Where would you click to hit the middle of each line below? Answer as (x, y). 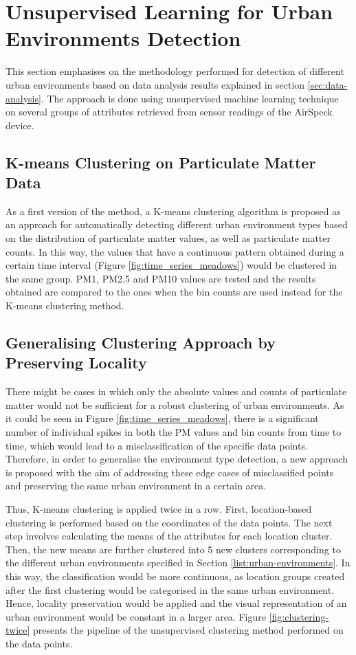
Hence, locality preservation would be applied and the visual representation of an (176, 603)
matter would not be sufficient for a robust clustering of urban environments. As (175, 404)
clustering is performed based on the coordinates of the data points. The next (169, 522)
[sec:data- (327, 84)
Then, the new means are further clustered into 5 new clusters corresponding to (173, 549)
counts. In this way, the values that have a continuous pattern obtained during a (175, 251)
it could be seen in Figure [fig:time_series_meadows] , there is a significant (162, 418)
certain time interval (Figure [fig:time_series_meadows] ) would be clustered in (171, 265)
